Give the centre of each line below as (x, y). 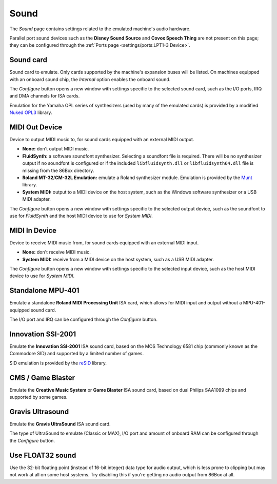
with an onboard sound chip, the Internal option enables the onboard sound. (90, 79)
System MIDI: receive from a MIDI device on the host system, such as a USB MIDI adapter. (118, 259)
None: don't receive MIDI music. (56, 252)
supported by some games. (38, 397)
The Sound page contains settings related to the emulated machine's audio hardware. (100, 29)
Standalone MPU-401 (44, 291)
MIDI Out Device (36, 127)
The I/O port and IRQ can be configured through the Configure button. (83, 320)
